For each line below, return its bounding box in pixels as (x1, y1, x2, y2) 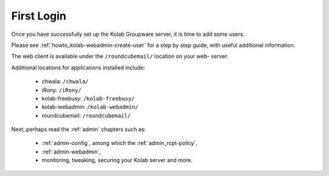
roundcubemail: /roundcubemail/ (41, 111, 131, 119)
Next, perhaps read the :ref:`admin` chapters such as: (11, 125, 146, 133)
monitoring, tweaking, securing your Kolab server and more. (41, 157, 193, 164)
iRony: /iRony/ (41, 86, 82, 94)
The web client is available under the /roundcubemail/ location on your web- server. (11, 52, 228, 60)
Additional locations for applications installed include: (11, 64, 146, 71)
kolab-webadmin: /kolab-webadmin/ (41, 104, 139, 111)
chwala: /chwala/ (41, 78, 89, 85)
